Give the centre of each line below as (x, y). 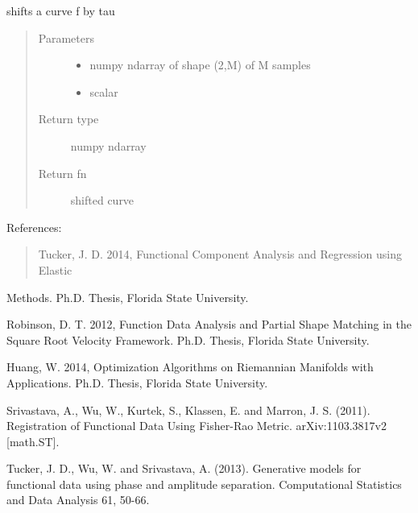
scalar (104, 91)
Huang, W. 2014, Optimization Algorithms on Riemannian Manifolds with (190, 367)
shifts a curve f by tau (61, 10)
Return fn (62, 173)
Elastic (55, 269)
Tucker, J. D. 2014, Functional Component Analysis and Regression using (220, 254)
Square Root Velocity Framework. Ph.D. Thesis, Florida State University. (188, 339)
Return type (68, 119)
